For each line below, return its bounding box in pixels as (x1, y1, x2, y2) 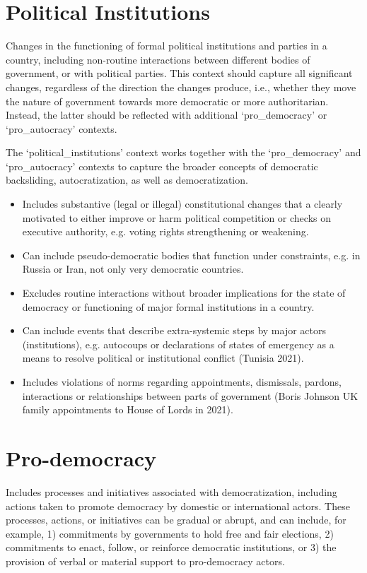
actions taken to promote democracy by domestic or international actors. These (6, 498, 350, 513)
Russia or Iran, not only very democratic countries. (22, 261, 244, 276)
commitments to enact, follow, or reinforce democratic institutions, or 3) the (6, 540, 337, 555)
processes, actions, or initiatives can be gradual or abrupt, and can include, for (6, 512, 346, 527)
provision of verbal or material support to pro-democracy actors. (6, 553, 285, 568)
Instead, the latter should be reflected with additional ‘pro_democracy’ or (6, 107, 327, 122)
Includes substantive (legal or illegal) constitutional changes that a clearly (22, 196, 343, 211)
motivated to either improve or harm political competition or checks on (22, 210, 331, 225)
